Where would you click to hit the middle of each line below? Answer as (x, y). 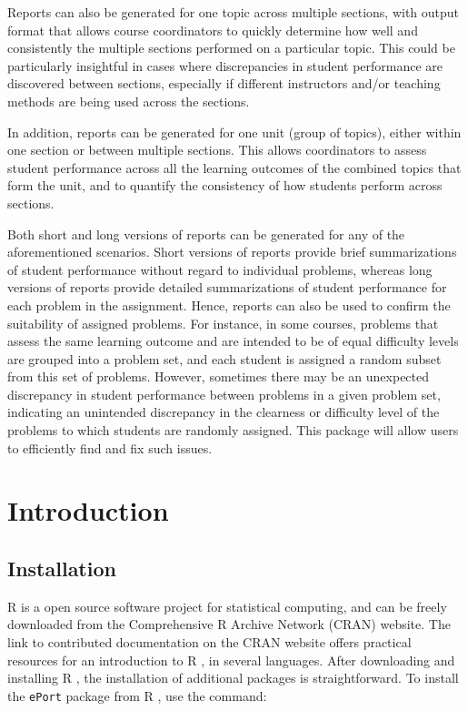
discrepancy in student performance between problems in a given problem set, (224, 394)
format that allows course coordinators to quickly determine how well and (213, 30)
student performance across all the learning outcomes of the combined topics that (234, 167)
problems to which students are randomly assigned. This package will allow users (233, 430)
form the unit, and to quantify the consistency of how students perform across (225, 185)
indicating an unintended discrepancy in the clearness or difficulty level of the (224, 412)
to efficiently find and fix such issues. (110, 447)
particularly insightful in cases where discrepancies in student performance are (225, 65)
